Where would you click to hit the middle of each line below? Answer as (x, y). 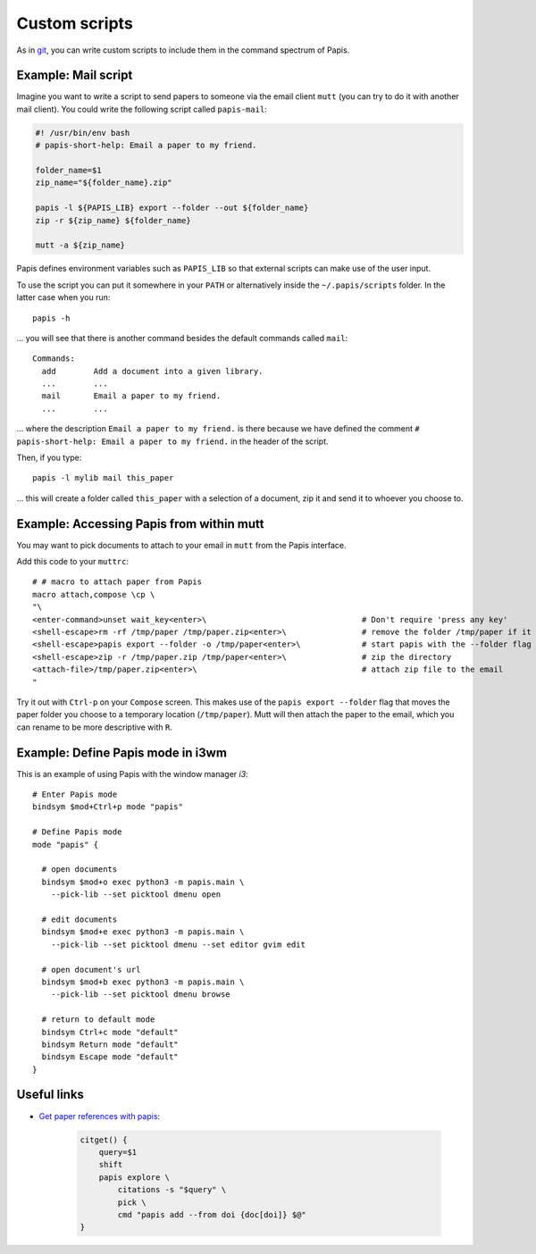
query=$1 (118, 1152)
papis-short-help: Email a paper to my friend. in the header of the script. (173, 441)
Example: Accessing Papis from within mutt (140, 524)
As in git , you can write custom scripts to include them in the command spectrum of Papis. (183, 50)
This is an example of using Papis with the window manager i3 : (133, 773)
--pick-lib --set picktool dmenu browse (141, 995)
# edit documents (80, 919)
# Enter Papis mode (75, 794)
